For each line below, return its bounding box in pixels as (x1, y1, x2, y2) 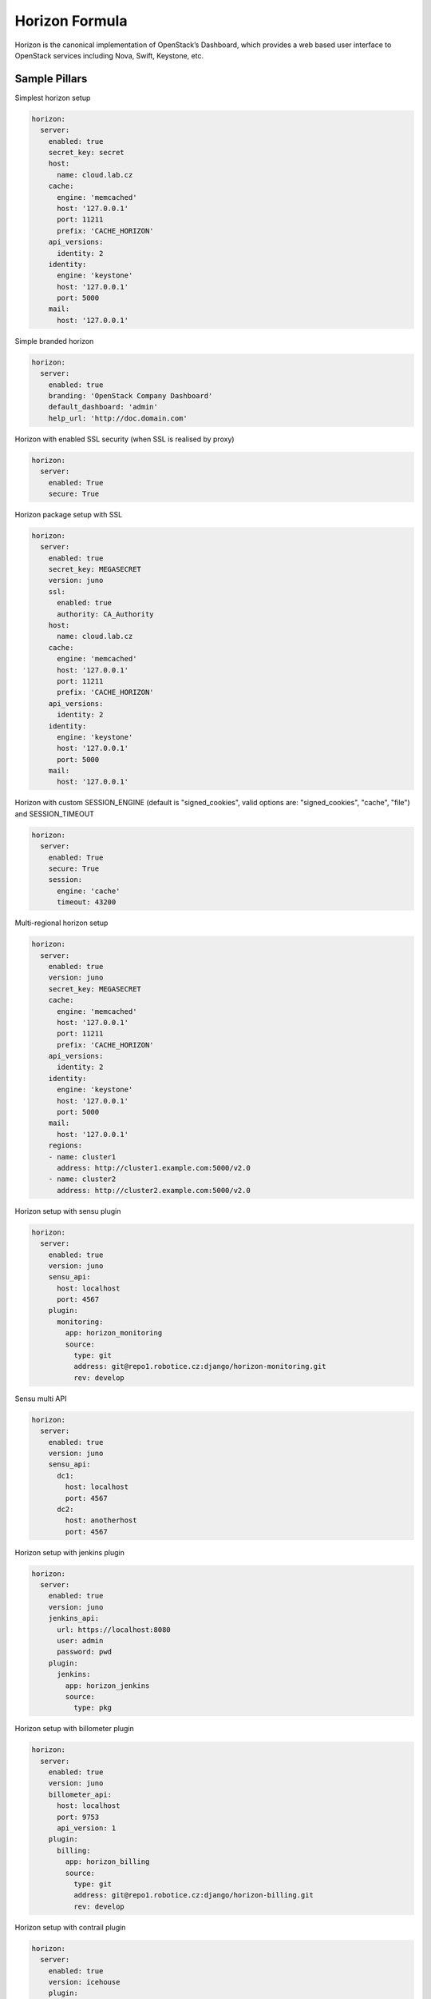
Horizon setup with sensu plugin (14, 1206, 121, 1215)
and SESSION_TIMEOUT (14, 808, 95, 819)
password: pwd (57, 1647, 112, 1657)
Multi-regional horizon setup (14, 918, 109, 928)
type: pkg (73, 1703, 112, 1713)
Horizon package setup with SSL (14, 509, 123, 519)
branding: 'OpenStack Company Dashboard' (48, 392, 213, 400)
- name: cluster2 (48, 1175, 117, 1183)
